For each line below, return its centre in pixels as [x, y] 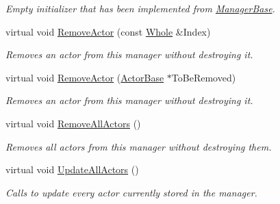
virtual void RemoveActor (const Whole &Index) [108, 31]
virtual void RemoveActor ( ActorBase [85, 77]
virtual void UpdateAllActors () [72, 169]
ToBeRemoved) [204, 77]
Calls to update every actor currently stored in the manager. [131, 192]
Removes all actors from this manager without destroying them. [139, 146]
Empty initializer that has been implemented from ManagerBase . [140, 8]
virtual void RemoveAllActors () [73, 123]
